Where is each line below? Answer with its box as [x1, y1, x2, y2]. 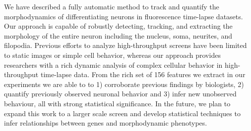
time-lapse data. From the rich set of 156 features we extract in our [40, 69, 246, 80]
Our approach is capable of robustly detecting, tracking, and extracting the [4, 21, 233, 31]
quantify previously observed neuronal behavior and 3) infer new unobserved [4, 88, 237, 99]
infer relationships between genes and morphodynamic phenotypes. [4, 118, 207, 128]
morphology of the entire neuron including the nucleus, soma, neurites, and [4, 30, 233, 41]
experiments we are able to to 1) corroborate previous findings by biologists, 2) [4, 79, 244, 89]
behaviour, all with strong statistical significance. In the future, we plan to [4, 98, 231, 108]
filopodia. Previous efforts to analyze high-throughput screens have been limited [4, 40, 247, 50]
